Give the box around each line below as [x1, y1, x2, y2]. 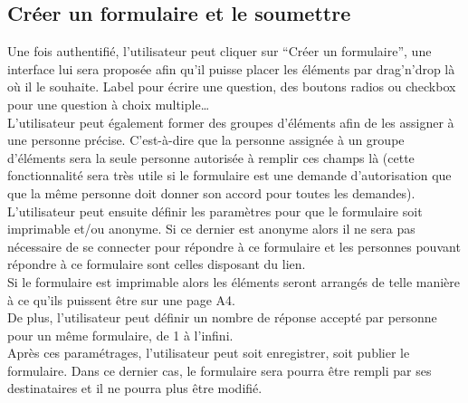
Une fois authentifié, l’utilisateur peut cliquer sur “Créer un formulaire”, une [7, 42, 432, 61]
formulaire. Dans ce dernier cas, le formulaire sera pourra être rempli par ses [7, 360, 432, 379]
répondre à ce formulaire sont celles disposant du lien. [7, 254, 306, 273]
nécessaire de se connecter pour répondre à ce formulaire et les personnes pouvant [7, 236, 461, 255]
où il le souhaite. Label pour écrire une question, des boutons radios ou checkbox [7, 77, 456, 96]
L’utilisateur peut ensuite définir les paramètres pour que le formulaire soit [7, 201, 423, 220]
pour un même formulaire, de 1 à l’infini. [7, 325, 234, 344]
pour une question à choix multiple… [7, 94, 210, 113]
